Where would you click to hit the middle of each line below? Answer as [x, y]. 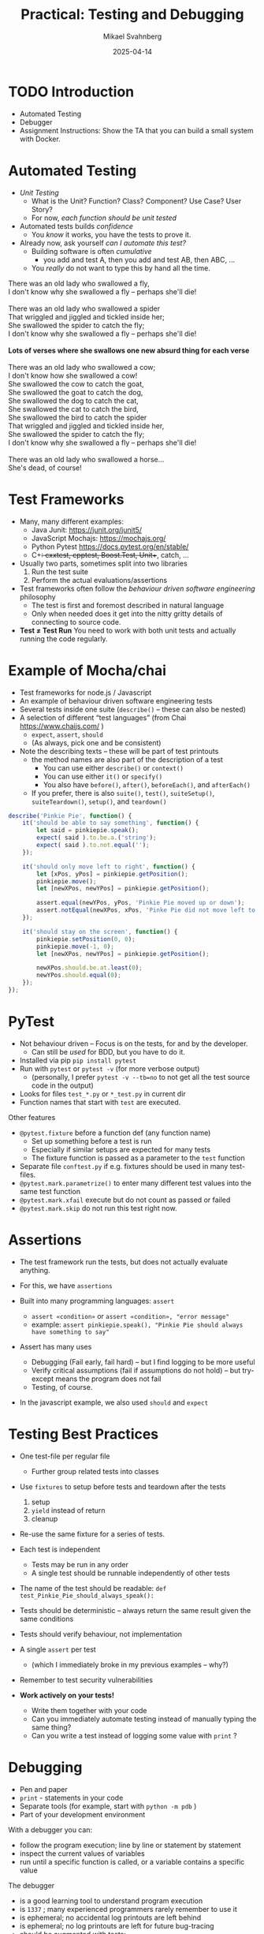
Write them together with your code [89, 1710]
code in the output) [63, 1085]
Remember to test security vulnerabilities [86, 1680]
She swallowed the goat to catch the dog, [76, 392]
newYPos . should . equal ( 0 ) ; [79, 976]
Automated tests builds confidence [76, 226]
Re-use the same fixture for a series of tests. [92, 1534]
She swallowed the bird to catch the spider [78, 417]
